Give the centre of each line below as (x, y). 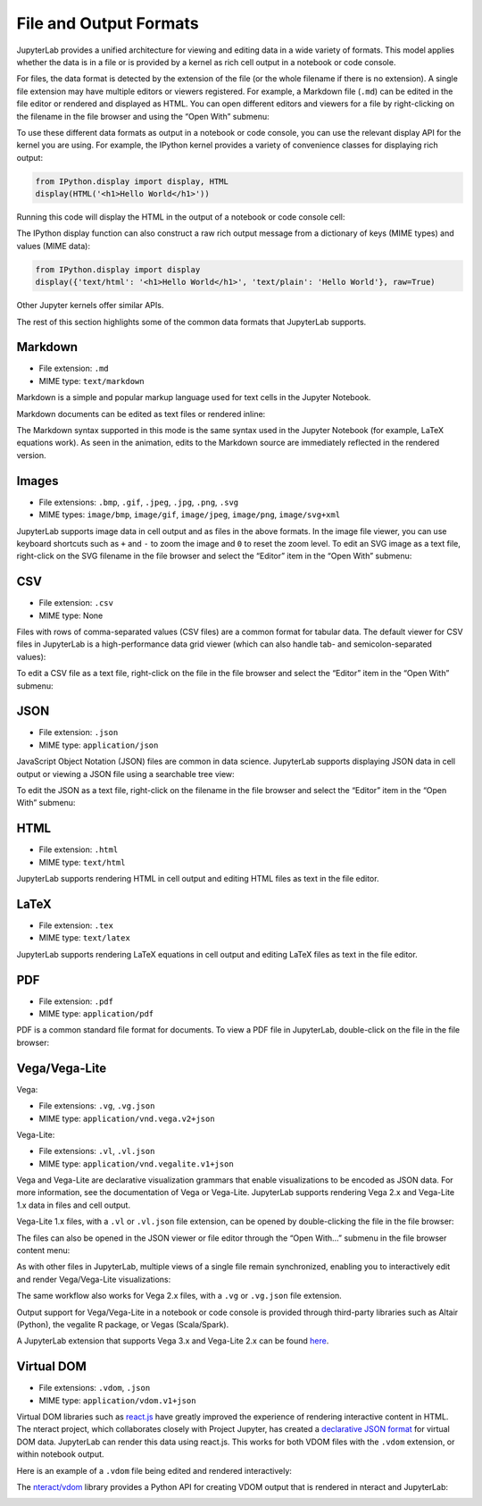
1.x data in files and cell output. (74, 1205)
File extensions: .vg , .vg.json (97, 1106)
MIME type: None (71, 615)
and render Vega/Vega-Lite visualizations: (94, 1279)
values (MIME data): (54, 246)
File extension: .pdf (76, 1001)
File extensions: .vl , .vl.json (97, 1151)
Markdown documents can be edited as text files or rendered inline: (141, 414)
